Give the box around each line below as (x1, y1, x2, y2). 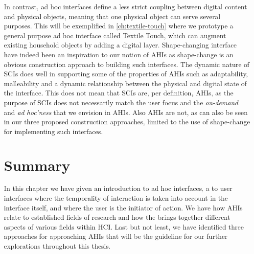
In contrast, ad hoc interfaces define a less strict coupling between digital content (4, 1, 247, 11)
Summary (4, 155, 70, 175)
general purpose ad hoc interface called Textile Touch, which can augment (4, 30, 226, 40)
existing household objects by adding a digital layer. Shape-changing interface (4, 40, 237, 50)
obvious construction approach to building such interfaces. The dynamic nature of (4, 59, 250, 69)
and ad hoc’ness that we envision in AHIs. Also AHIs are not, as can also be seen (4, 107, 248, 117)
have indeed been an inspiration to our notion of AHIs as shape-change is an (4, 49, 233, 59)
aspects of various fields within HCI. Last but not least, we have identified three (4, 221, 244, 231)
